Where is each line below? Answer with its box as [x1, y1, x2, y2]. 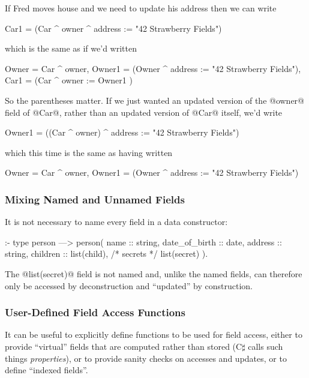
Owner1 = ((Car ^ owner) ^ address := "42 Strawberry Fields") [5, 126, 239, 139]
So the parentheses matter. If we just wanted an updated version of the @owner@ [5, 94, 304, 106]
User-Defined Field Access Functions [5, 305, 185, 320]
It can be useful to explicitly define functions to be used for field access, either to [5, 328, 302, 341]
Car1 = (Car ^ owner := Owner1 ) [5, 74, 133, 86]
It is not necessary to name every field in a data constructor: [5, 215, 228, 228]
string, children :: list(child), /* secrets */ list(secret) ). [5, 247, 208, 260]
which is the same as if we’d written [5, 42, 137, 55]
